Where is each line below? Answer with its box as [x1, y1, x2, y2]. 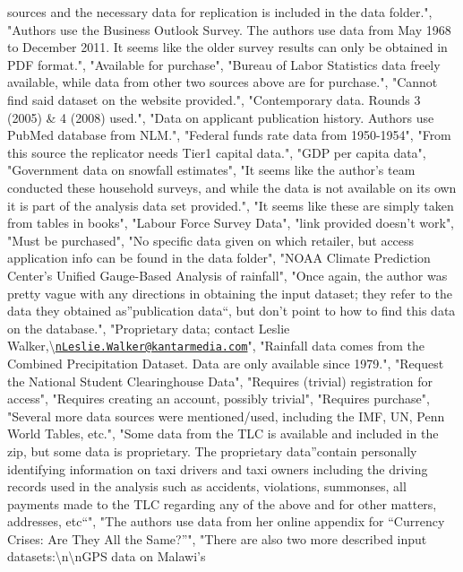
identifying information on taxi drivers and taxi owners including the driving [7, 459, 428, 478]
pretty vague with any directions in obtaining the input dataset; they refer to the [7, 283, 452, 302]
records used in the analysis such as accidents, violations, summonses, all [7, 477, 407, 496]
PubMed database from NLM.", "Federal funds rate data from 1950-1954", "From [7, 126, 451, 144]
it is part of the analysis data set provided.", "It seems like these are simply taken [7, 195, 454, 214]
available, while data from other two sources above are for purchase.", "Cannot [7, 73, 438, 91]
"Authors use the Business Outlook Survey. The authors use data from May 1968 [7, 20, 451, 39]
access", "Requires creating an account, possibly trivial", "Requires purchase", [7, 389, 430, 408]
